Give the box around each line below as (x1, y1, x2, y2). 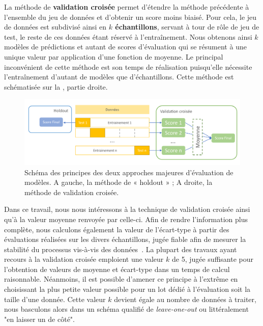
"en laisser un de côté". (4, 313, 75, 324)
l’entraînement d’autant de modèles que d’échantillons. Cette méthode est (4, 71, 234, 82)
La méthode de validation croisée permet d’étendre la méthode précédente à (4, 2, 249, 12)
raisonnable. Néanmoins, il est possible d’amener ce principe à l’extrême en (4, 274, 238, 284)
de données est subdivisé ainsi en (4, 21, 107, 32)
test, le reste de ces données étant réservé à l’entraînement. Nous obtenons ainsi (4, 31, 252, 42)
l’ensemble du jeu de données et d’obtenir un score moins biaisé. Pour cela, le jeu (4, 11, 257, 22)
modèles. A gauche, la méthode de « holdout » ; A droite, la (24, 177, 213, 187)
